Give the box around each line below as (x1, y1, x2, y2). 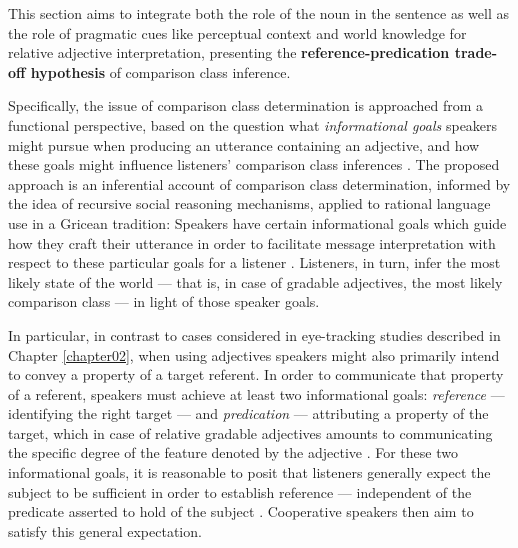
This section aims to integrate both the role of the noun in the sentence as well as (8, 3, 509, 23)
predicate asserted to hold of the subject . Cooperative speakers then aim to (8, 501, 474, 522)
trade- (454, 42, 498, 63)
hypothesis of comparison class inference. (30, 61, 291, 82)
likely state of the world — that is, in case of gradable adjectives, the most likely (8, 271, 503, 292)
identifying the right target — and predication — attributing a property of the (8, 403, 489, 424)
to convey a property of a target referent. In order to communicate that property (8, 364, 504, 385)
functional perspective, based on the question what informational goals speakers (8, 114, 498, 135)
